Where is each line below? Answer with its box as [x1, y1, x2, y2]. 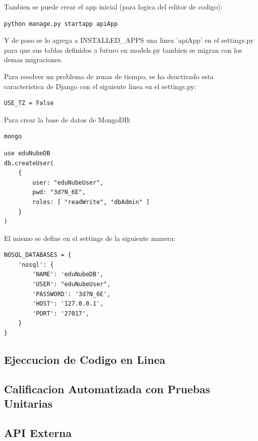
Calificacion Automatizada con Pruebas [4, 381, 210, 396]
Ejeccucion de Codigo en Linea [4, 352, 166, 367]
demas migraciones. [4, 54, 63, 65]
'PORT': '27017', [32, 310, 89, 317]
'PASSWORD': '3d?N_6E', [32, 290, 111, 298]
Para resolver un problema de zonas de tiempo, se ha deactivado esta [4, 71, 214, 81]
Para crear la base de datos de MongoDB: [4, 114, 131, 124]
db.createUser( [4, 159, 54, 167]
